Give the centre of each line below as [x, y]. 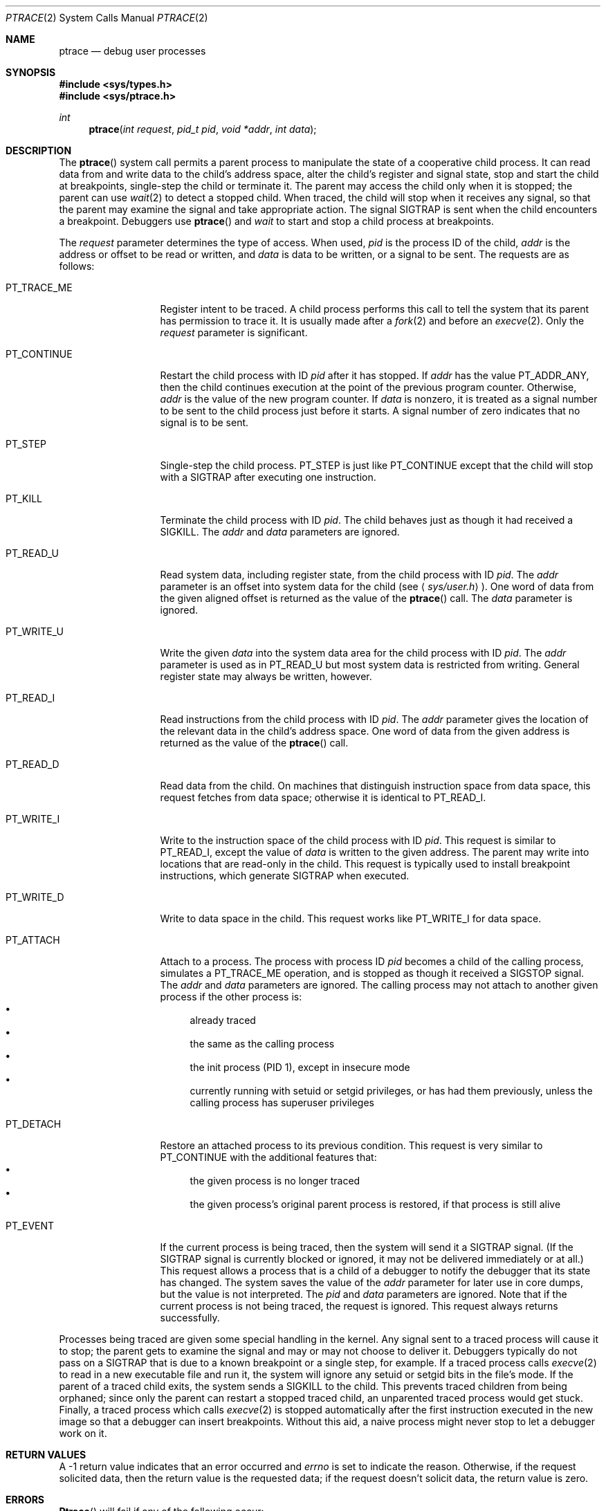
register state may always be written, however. [266, 676]
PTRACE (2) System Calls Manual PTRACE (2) [107, 18]
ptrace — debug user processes [132, 51]
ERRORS [25, 1500]
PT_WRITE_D [35, 897]
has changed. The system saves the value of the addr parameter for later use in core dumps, [371, 1282]
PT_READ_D [33, 764]
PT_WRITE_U [35, 631]
